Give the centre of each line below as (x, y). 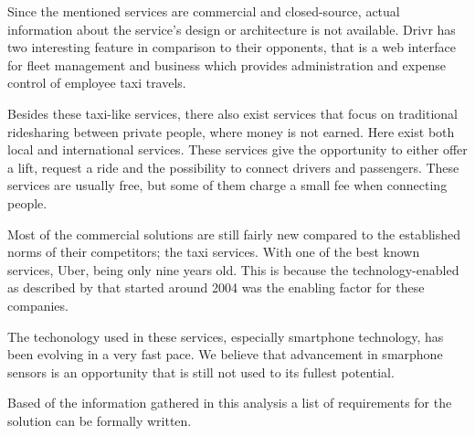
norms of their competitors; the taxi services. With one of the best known (214, 252)
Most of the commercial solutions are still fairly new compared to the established (234, 234)
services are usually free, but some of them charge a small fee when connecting (227, 185)
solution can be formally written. (100, 420)
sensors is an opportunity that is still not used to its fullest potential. (201, 372)
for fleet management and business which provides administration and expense (227, 64)
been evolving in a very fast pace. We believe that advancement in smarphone (225, 354)
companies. (38, 305)
